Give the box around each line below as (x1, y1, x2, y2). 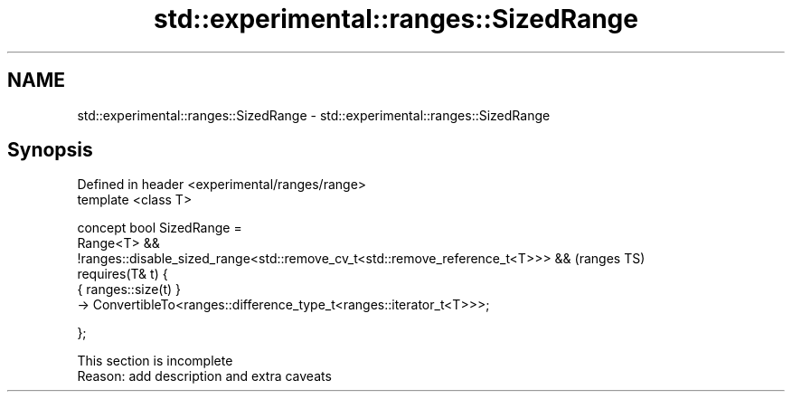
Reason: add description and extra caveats (77, 368, 332, 385)
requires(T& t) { (77, 266, 168, 282)
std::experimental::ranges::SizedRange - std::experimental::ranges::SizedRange (77, 107, 551, 123)
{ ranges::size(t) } (77, 281, 182, 298)
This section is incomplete (77, 353, 233, 369)
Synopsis (7, 138, 93, 162)
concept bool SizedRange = (77, 220, 242, 236)
